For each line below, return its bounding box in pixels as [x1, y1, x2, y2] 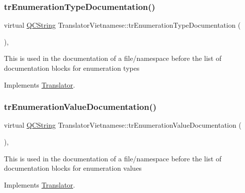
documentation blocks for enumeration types [4, 63, 140, 73]
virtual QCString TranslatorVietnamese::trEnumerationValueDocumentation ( [4, 120, 242, 130]
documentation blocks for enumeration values [4, 163, 142, 173]
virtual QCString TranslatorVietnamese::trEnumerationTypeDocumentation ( [4, 20, 241, 30]
